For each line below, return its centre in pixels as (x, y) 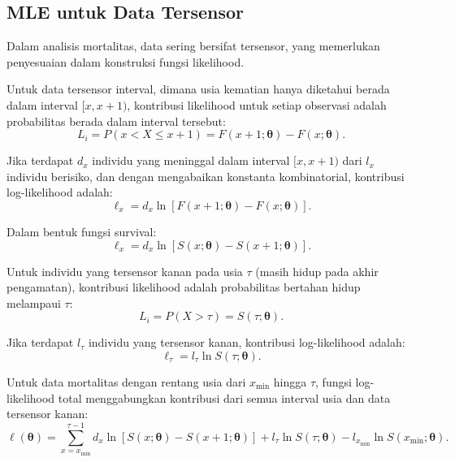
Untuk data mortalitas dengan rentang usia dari (126, 381)
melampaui (34, 302)
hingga (290, 381)
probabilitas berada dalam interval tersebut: (116, 121)
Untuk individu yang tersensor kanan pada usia (125, 271)
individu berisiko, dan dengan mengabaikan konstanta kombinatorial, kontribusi (206, 176)
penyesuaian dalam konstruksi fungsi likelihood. (126, 61)
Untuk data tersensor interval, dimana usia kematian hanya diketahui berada (198, 89)
